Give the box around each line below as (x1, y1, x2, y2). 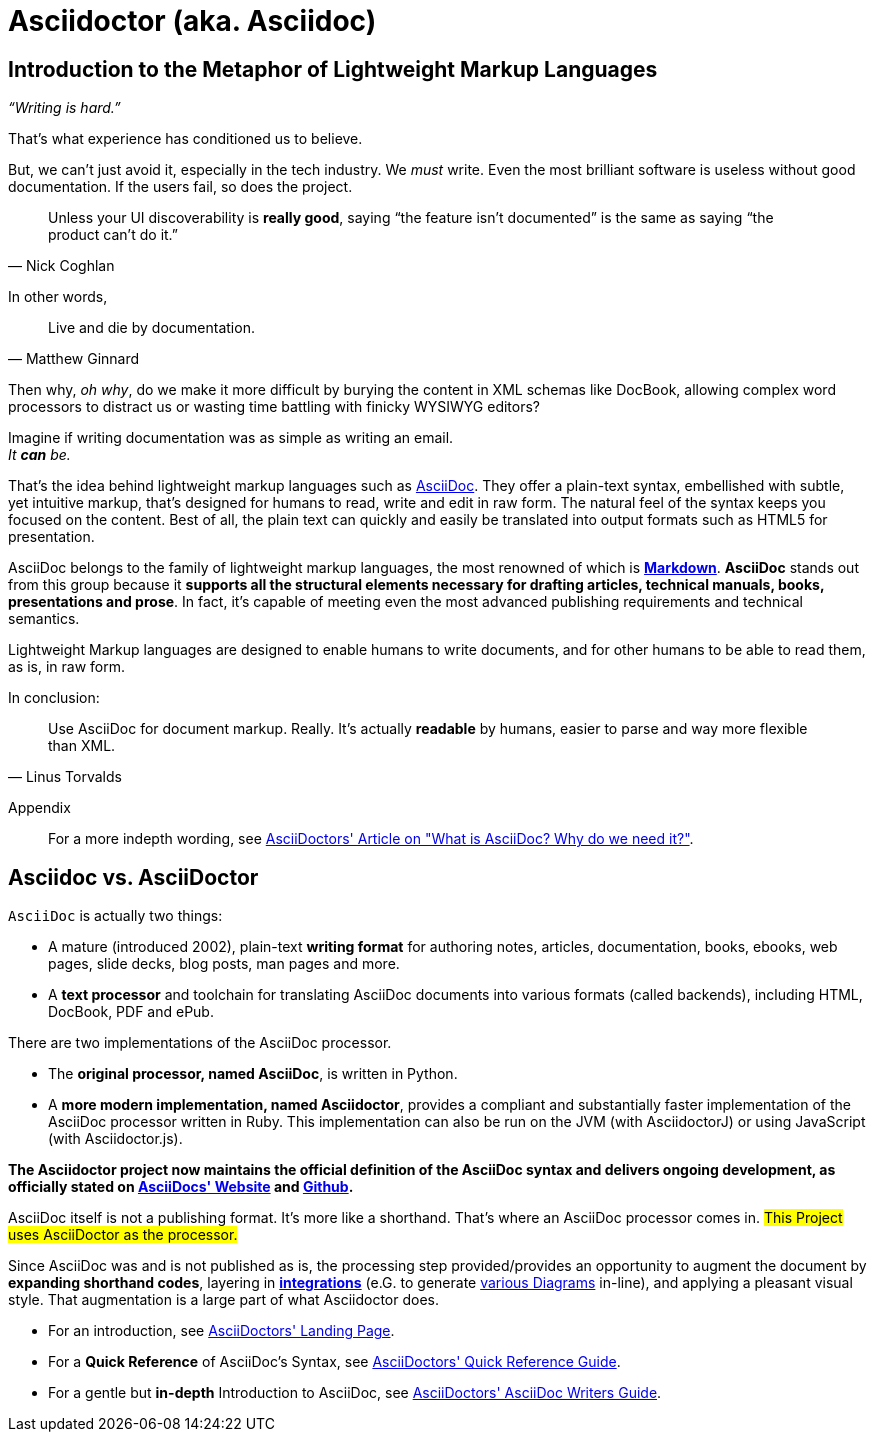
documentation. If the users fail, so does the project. (8, 178, 353, 196)
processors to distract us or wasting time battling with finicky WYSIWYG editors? (8, 398, 541, 416)
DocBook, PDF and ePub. (48, 1003, 214, 1021)
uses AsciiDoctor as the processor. (8, 1226, 238, 1244)
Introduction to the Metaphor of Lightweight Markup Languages (8, 56, 658, 82)
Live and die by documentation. (48, 319, 255, 337)
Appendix (8, 799, 71, 817)
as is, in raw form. (8, 658, 126, 676)
